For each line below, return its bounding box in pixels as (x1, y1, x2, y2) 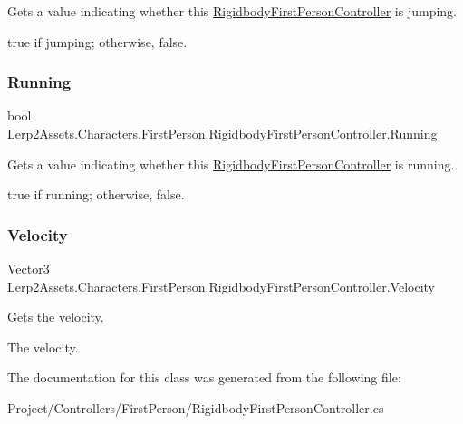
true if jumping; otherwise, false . (7, 32, 188, 51)
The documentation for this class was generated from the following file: (7, 368, 401, 387)
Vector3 (7, 259, 50, 277)
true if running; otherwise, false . (7, 185, 185, 204)
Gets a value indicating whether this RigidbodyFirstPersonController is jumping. (7, 2, 458, 20)
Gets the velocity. (7, 307, 104, 326)
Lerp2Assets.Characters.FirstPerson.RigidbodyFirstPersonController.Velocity (7, 276, 435, 295)
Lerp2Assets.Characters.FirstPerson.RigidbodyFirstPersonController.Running (7, 124, 438, 142)
